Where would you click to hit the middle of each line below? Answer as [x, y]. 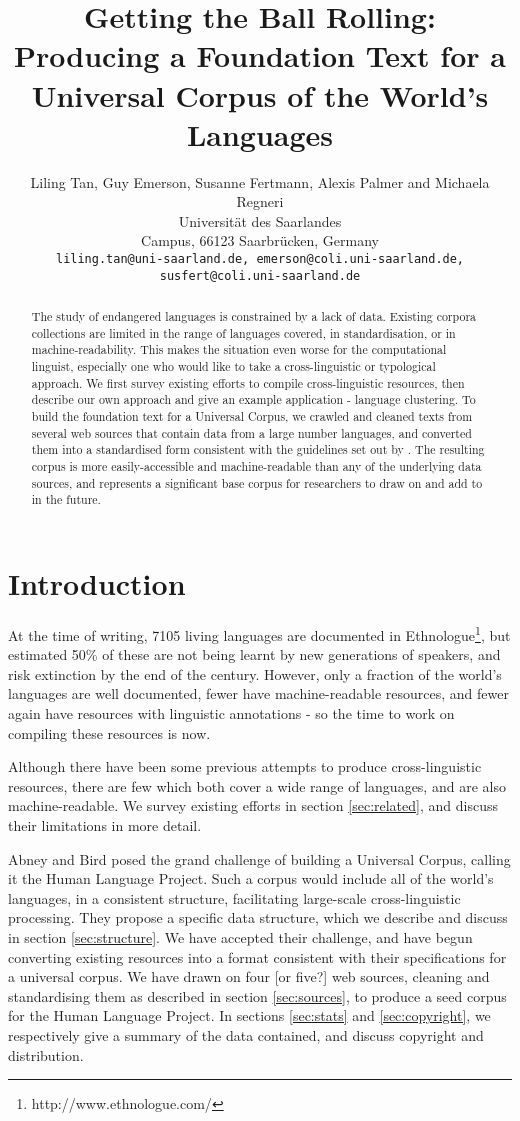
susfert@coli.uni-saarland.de [260, 275]
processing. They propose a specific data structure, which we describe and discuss [258, 917]
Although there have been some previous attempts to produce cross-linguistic [245, 766]
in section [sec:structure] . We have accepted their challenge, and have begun [240, 936]
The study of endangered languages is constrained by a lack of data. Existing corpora [254, 316]
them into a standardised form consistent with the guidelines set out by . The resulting [258, 449]
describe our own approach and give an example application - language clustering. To [253, 399]
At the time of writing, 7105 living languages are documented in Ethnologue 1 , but [259, 633]
